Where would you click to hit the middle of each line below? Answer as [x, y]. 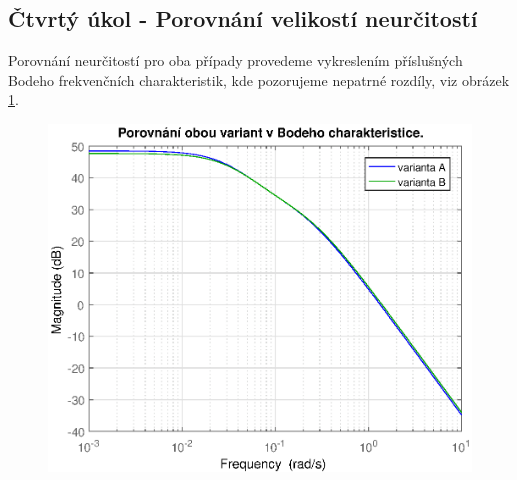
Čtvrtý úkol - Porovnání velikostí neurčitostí [243, 18]
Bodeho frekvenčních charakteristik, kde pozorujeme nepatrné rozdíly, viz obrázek [259, 79]
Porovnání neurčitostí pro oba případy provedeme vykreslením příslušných [235, 60]
